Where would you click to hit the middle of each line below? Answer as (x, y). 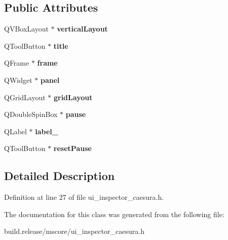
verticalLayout (82, 29)
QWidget (18, 80)
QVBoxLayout (26, 29)
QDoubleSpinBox (31, 114)
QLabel (15, 131)
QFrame (17, 63)
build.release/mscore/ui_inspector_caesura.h (74, 231)
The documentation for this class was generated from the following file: (114, 214)
